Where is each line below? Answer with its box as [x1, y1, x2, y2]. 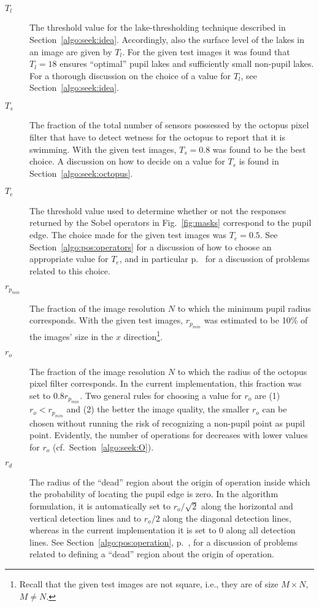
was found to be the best [212, 142, 306, 155]
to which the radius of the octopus [177, 365, 307, 377]
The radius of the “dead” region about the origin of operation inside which [29, 475, 310, 488]
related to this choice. [29, 264, 110, 277]
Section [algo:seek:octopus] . [29, 166, 133, 179]
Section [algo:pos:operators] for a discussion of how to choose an [29, 240, 272, 253]
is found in [239, 155, 279, 168]
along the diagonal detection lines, [163, 511, 291, 524]
